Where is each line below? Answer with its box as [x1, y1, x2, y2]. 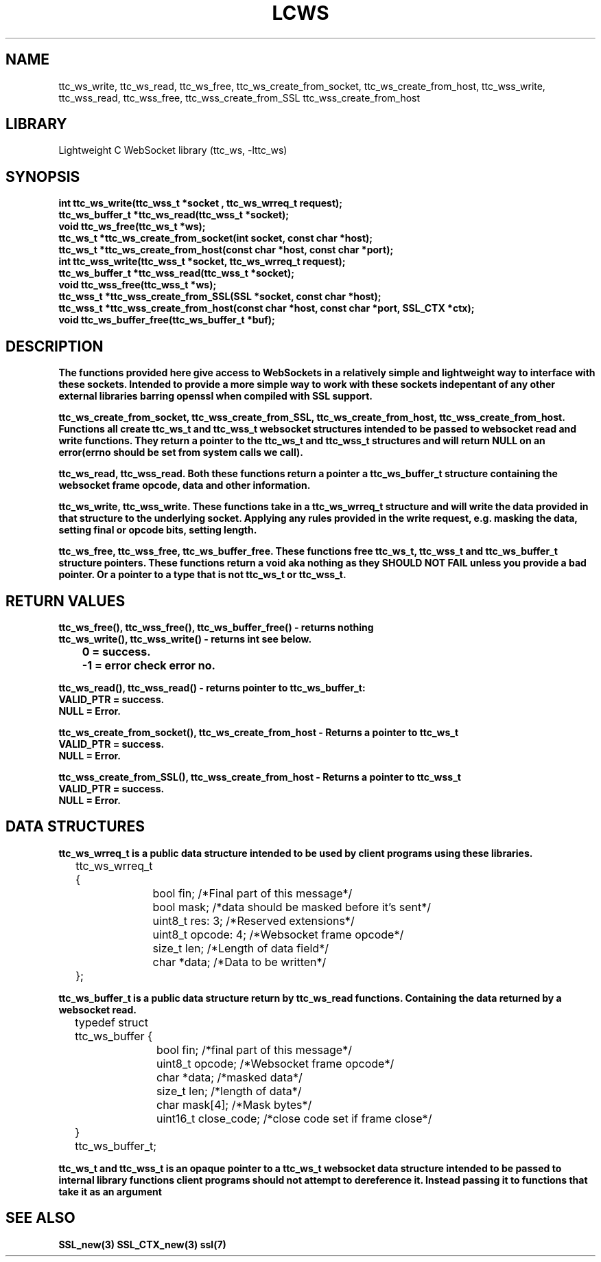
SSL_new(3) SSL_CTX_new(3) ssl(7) [58, 1238, 226, 1250]
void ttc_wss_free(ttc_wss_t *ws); [58, 279, 217, 291]
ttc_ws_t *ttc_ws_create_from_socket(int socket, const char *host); [58, 232, 373, 244]
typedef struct [75, 1015, 148, 1029]
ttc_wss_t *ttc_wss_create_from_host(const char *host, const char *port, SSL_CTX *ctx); [58, 302, 475, 314]
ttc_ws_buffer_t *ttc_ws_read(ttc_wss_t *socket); [58, 209, 290, 221]
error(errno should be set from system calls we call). [58, 446, 303, 459]
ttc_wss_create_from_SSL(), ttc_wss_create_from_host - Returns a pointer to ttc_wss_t [58, 770, 461, 783]
